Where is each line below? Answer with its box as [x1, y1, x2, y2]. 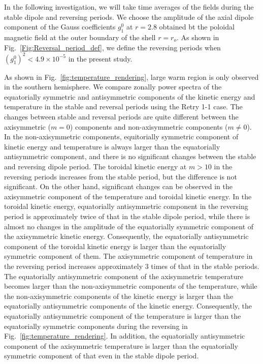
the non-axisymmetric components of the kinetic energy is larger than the [4, 290, 234, 301]
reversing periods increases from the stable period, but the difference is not [4, 171, 237, 181]
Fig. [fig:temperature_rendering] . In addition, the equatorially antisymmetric [4, 330, 245, 341]
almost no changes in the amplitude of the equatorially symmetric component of [4, 221, 254, 231]
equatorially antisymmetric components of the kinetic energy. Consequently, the [4, 300, 252, 311]
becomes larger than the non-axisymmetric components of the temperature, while [4, 281, 257, 291]
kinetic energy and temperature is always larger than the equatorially [4, 141, 220, 151]
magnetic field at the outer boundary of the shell [4, 32, 156, 42]
